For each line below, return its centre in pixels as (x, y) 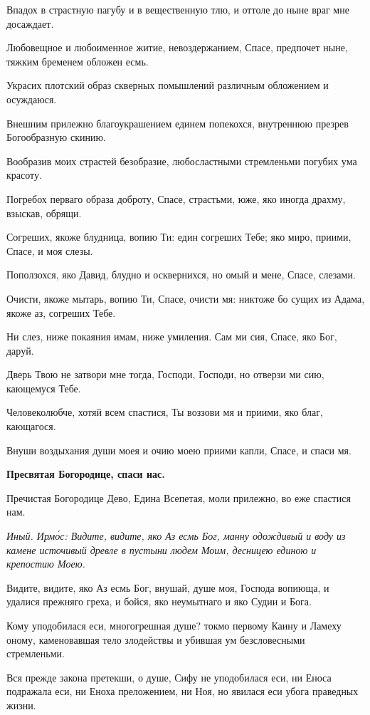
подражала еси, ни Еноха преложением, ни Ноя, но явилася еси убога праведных (183, 691)
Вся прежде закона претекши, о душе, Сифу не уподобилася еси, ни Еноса (169, 677)
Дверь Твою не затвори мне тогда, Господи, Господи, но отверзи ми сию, (165, 374)
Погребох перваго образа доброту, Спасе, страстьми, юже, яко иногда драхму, (176, 198)
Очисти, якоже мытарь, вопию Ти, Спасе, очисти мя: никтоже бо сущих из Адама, (186, 298)
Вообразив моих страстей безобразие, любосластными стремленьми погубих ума (182, 161)
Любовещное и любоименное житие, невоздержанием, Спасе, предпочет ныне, (177, 47)
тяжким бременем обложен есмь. (78, 61)
